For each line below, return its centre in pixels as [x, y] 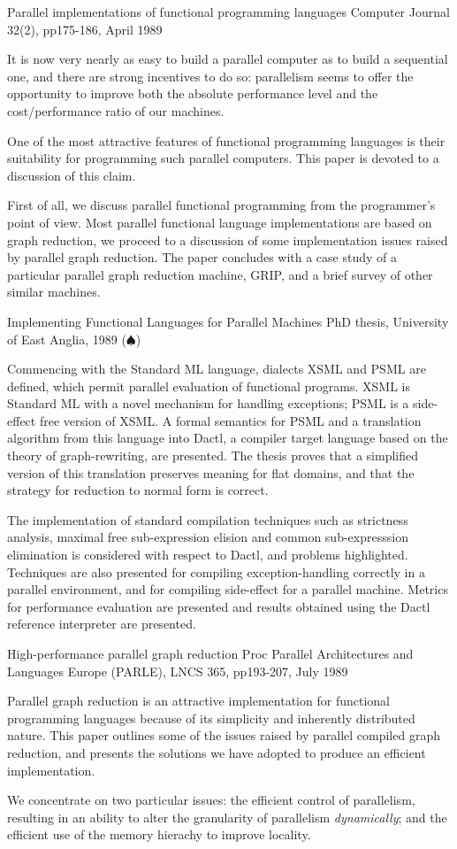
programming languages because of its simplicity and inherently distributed [211, 718]
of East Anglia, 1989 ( [67, 339]
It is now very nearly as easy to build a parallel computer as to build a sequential [228, 59]
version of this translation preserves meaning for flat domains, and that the [211, 472]
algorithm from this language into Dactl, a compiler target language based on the [228, 438]
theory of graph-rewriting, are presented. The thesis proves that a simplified [213, 455]
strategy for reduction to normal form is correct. [138, 490]
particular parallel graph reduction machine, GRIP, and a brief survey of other [220, 274]
